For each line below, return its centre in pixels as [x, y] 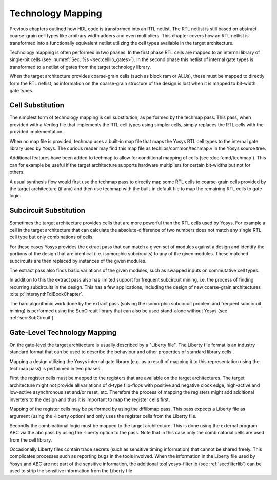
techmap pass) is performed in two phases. [56, 369]
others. [17, 172]
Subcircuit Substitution [47, 211]
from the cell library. [31, 440]
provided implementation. [36, 132]
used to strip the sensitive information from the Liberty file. [72, 471]
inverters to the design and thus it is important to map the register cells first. [90, 399]
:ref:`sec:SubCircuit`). [32, 318]
